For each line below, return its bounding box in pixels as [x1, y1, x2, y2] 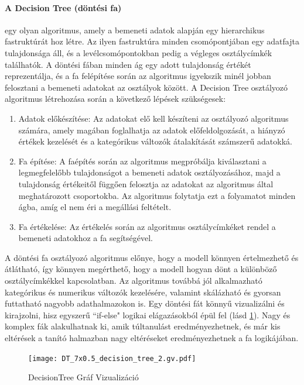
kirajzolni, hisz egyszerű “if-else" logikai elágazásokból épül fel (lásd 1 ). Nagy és [5, 308, 291, 321]
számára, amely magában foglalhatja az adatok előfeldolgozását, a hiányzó [18, 123, 285, 136]
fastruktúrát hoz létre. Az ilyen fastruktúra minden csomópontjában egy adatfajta [5, 35, 299, 47]
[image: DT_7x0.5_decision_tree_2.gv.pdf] [28, 354, 196, 363]
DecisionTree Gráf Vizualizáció [28, 371, 139, 383]
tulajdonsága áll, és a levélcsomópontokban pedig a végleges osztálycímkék [5, 46, 272, 59]
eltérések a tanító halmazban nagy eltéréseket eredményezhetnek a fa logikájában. [5, 332, 299, 344]
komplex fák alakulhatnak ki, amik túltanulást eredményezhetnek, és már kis [5, 320, 281, 332]
